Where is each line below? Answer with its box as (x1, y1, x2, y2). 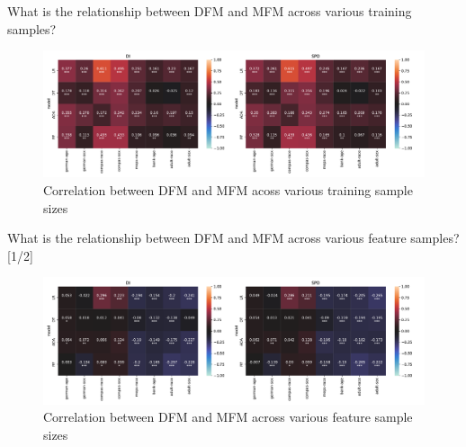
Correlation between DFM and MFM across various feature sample (43, 407, 413, 426)
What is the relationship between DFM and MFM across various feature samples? (7, 228, 460, 247)
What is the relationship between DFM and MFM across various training (7, 2, 412, 20)
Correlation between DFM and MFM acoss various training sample (43, 180, 413, 199)
